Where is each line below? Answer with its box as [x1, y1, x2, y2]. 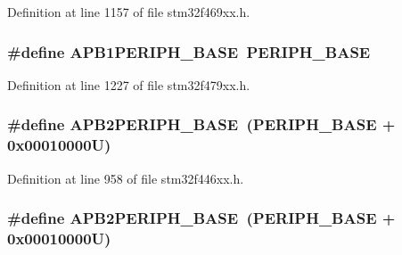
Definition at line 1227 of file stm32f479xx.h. [7, 75, 250, 94]
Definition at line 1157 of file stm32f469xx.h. [7, 3, 250, 21]
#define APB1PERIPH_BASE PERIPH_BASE [7, 40, 371, 62]
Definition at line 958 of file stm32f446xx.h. [7, 169, 244, 187]
